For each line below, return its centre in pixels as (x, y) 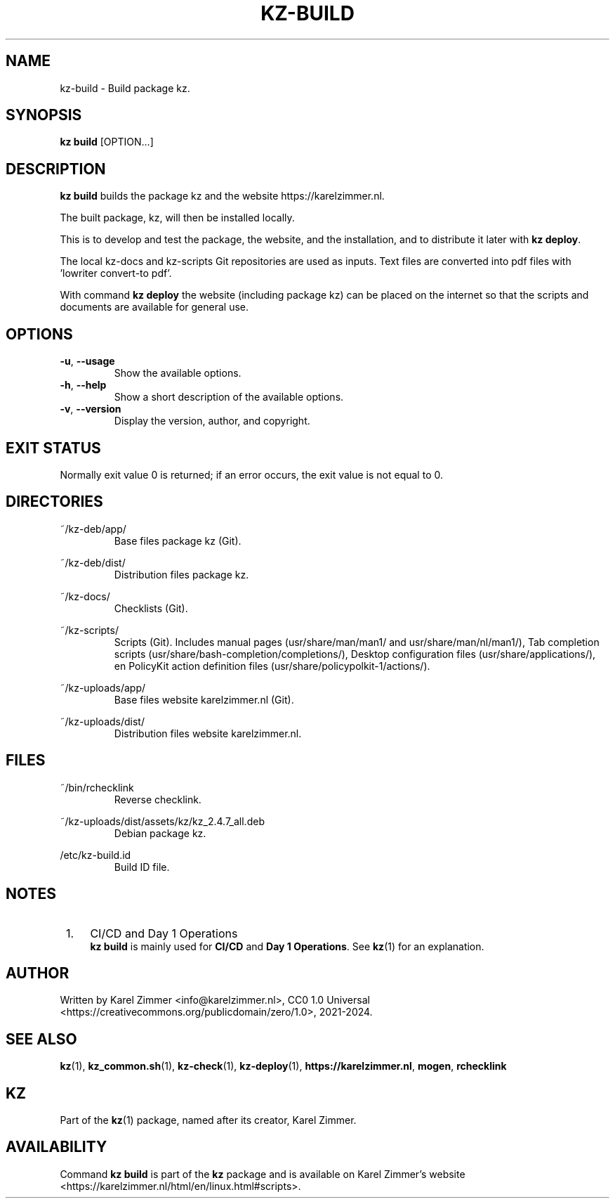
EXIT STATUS (53, 448)
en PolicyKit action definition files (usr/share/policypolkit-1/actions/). (272, 666)
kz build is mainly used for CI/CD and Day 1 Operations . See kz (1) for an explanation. (287, 946)
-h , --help (83, 385)
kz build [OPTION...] (107, 142)
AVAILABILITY (57, 1147)
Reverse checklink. (158, 799)
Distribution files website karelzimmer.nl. (208, 733)
